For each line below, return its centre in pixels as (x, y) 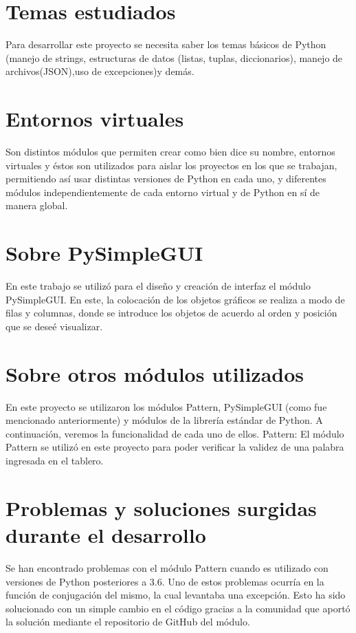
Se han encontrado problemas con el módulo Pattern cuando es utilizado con (167, 567)
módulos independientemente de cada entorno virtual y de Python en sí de (163, 192)
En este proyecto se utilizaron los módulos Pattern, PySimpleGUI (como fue (166, 406)
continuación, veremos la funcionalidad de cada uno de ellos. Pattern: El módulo (175, 433)
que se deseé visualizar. (54, 326)
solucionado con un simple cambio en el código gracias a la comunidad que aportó (178, 608)
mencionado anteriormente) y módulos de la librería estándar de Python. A (164, 420)
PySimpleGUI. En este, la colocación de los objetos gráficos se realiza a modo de (175, 299)
